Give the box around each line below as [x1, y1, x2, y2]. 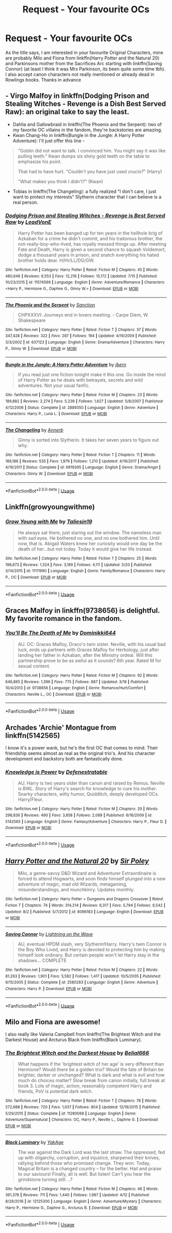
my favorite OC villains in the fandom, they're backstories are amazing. [12, 127, 162, 133]
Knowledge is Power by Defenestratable [5, 768, 107, 775]
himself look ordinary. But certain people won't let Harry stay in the [17, 952, 160, 958]
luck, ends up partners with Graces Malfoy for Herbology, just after [17, 647, 160, 653]
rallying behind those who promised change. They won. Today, [17, 1160, 151, 1166]
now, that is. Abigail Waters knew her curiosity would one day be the [17, 540, 162, 546]
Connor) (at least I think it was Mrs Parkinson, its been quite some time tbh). [5, 66, 166, 72]
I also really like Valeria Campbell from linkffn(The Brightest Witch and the [5, 1031, 161, 1038]
